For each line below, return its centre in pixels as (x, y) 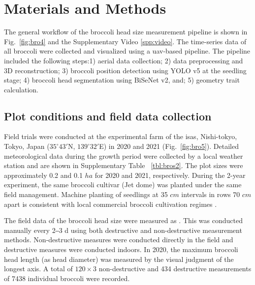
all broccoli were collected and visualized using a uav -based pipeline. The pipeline (127, 51)
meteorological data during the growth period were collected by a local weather (124, 156)
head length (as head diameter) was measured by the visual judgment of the (119, 259)
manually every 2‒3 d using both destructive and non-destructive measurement (123, 230)
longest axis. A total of (38, 269)
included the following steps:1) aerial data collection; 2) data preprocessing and (124, 60)
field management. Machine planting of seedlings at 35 (86, 194)
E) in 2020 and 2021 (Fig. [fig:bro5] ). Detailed (169, 146)
